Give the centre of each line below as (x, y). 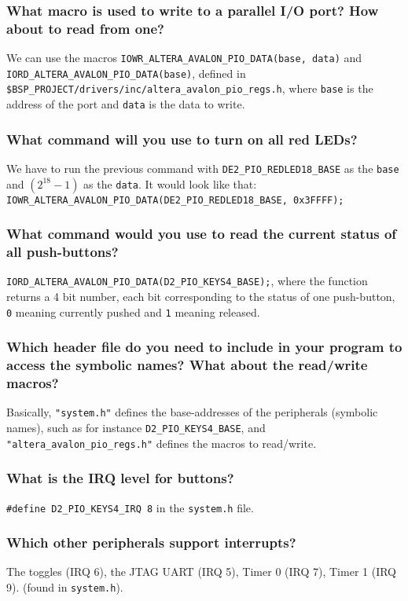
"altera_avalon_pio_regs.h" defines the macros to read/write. (162, 443)
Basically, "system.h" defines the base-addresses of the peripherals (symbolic (192, 412)
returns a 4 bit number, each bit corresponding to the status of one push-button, (201, 297)
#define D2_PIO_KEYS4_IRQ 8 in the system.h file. (130, 507)
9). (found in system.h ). (65, 587)
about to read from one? (85, 28)
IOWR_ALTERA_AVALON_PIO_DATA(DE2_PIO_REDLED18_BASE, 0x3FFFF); (175, 200)
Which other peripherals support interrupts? (151, 542)
